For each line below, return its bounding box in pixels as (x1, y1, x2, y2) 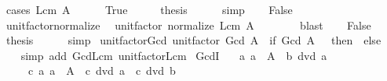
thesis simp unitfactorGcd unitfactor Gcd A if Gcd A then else (5, 32, 382, 48)
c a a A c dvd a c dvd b (27, 62, 176, 79)
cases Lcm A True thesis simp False (5, 2, 293, 17)
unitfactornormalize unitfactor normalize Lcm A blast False (5, 16, 371, 33)
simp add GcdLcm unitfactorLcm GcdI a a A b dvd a (20, 47, 327, 63)
